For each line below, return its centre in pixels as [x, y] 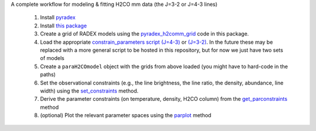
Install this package [63, 26]
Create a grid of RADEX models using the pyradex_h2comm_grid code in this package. [145, 34]
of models [52, 58]
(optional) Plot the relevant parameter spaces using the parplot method [126, 115]
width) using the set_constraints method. [89, 91]
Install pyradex [58, 17]
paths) [48, 75]
